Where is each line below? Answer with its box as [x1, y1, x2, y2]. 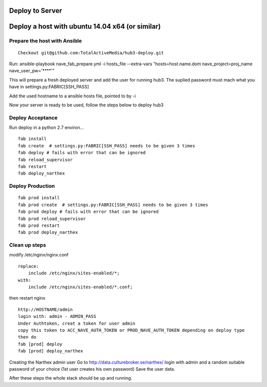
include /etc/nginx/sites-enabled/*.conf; [28, 284, 133, 290]
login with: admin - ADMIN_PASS [18, 314, 96, 319]
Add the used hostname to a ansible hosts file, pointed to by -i [9, 93, 136, 99]
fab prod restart [18, 222, 60, 228]
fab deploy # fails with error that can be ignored [18, 150, 146, 156]
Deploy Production [9, 183, 55, 190]
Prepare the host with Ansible [9, 38, 82, 44]
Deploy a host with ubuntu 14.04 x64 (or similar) [9, 22, 161, 31]
